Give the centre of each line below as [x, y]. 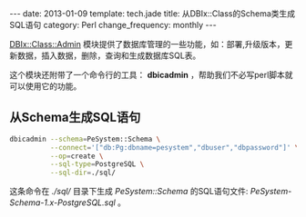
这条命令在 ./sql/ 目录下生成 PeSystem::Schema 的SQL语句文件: [129, 192]
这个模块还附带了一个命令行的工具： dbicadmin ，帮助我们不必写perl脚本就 [151, 75]
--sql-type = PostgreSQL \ [97, 164]
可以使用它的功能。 [46, 86]
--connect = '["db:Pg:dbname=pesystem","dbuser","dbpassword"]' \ [174, 147]
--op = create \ [76, 156]
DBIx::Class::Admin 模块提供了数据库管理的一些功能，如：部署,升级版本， [147, 44]
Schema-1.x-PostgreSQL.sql [62, 202]
